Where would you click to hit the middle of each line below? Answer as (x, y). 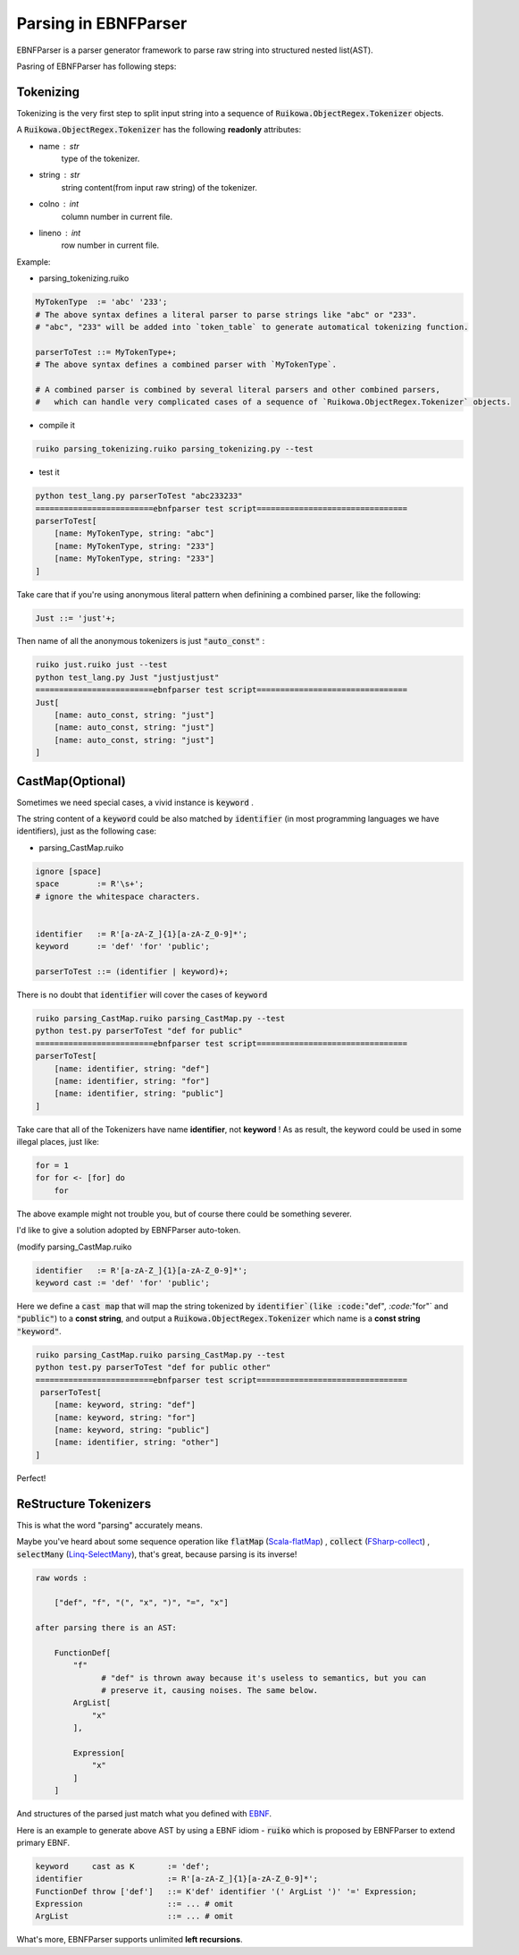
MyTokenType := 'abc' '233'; (101, 302)
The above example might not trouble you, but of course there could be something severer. (184, 1214)
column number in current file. (117, 216)
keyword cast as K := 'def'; (122, 1866)
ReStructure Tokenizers (84, 1504)
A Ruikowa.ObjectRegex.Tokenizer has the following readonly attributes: (159, 130)
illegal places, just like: (58, 1142)
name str (59, 146)
